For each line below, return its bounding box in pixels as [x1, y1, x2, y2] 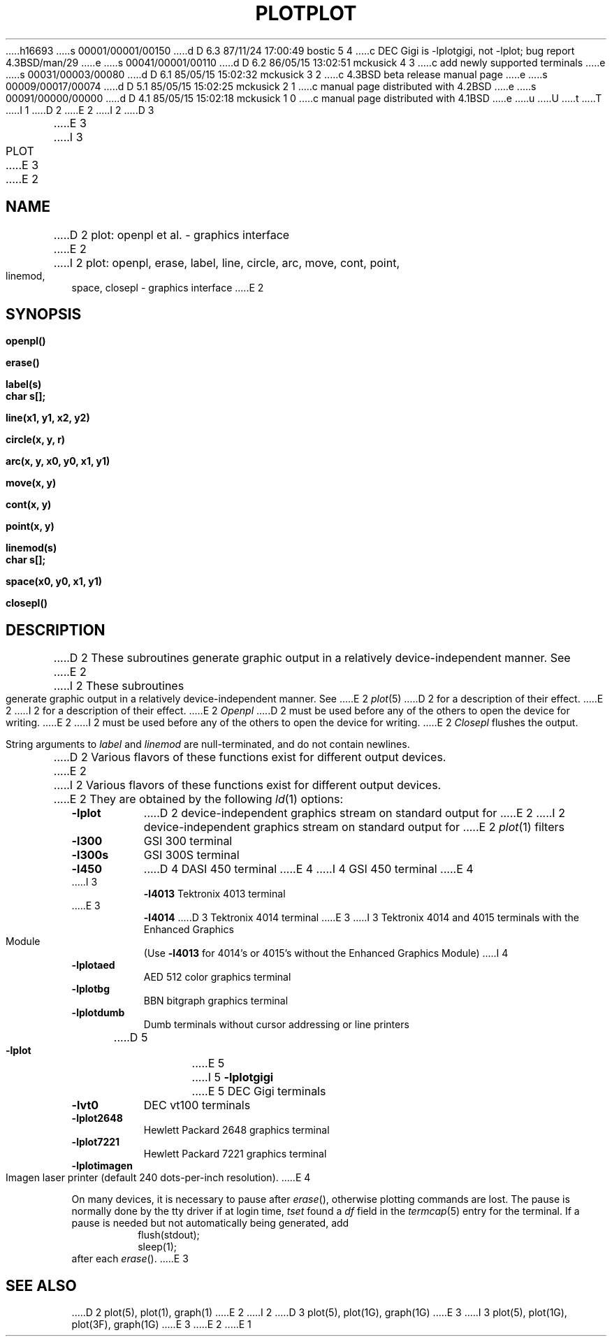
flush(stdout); [138, 1229, 200, 1241]
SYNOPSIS [6, 305, 82, 324]
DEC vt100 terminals [143, 1098, 251, 1113]
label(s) [6, 378, 42, 391]
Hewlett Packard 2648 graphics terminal [143, 1124, 330, 1137]
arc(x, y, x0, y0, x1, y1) [6, 455, 110, 468]
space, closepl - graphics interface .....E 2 [71, 281, 264, 294]
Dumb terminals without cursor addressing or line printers [143, 1018, 409, 1031]
